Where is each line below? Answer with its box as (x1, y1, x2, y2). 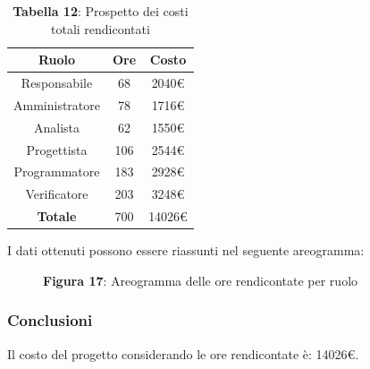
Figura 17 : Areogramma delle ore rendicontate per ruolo (43, 270, 358, 289)
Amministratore (13, 95, 100, 114)
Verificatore (25, 184, 88, 203)
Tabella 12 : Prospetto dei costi (13, 2, 189, 20)
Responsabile (21, 73, 93, 92)
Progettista (26, 140, 88, 159)
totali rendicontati (51, 19, 150, 38)
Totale (37, 207, 77, 226)
